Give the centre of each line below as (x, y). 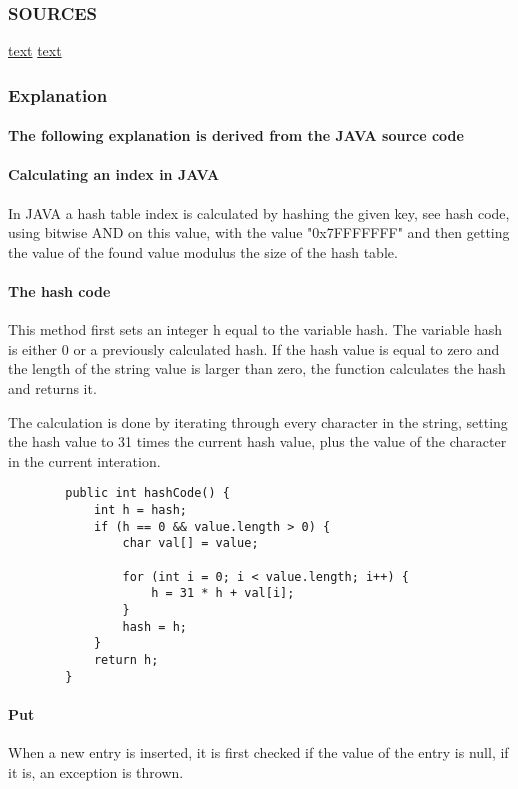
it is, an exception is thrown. (96, 771)
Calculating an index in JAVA (114, 174)
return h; (126, 659)
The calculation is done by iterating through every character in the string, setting (258, 421)
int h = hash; (140, 510)
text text (35, 50)
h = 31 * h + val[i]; (223, 593)
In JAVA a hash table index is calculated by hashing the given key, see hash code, (259, 212)
